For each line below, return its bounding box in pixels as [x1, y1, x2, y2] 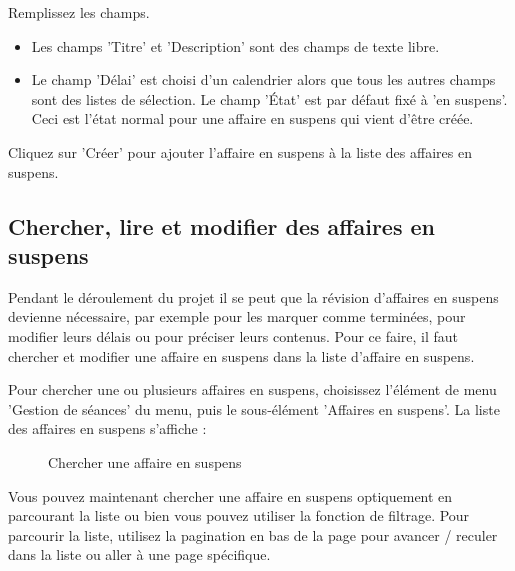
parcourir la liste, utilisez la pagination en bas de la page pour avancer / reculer [8, 524, 498, 545]
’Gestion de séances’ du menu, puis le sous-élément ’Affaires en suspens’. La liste [8, 398, 500, 419]
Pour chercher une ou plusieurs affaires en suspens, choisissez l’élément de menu [8, 379, 497, 400]
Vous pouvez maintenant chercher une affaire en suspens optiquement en [8, 485, 453, 506]
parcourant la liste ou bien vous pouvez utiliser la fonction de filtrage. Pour [8, 505, 470, 526]
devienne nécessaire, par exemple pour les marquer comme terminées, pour [8, 306, 466, 327]
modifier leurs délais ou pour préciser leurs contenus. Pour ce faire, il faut [8, 325, 459, 346]
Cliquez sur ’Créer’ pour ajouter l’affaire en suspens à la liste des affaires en [8, 141, 472, 162]
